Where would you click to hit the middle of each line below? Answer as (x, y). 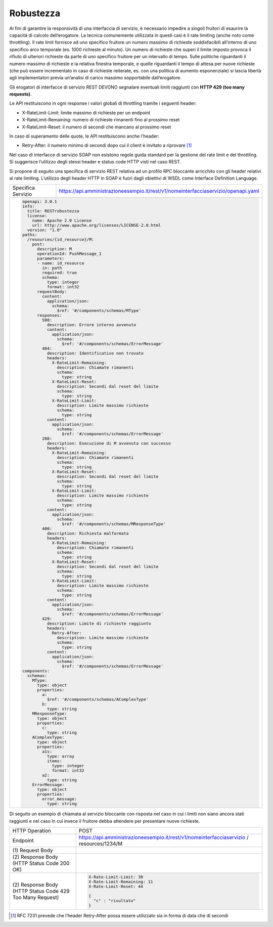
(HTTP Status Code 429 (41, 891)
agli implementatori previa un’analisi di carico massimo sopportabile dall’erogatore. (95, 78)
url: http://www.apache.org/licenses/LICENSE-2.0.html (97, 225)
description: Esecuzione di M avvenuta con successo (109, 443)
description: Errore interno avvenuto (92, 325)
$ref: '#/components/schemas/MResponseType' (114, 524)
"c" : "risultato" (115, 900)
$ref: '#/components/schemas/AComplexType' (98, 700)
